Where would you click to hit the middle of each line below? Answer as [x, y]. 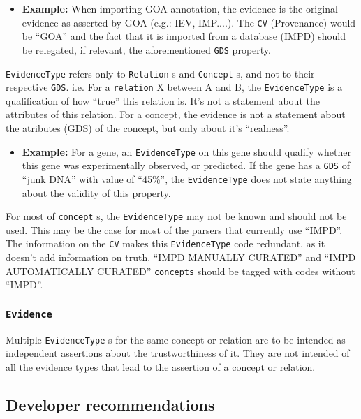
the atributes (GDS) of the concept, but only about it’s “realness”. [148, 128]
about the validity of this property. [96, 192]
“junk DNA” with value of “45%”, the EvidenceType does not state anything [187, 178]
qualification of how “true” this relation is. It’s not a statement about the [163, 100]
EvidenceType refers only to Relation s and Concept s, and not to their [160, 73]
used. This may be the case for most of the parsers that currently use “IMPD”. [174, 229]
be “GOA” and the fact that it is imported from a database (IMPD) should [184, 36]
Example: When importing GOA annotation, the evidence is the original [180, 8]
